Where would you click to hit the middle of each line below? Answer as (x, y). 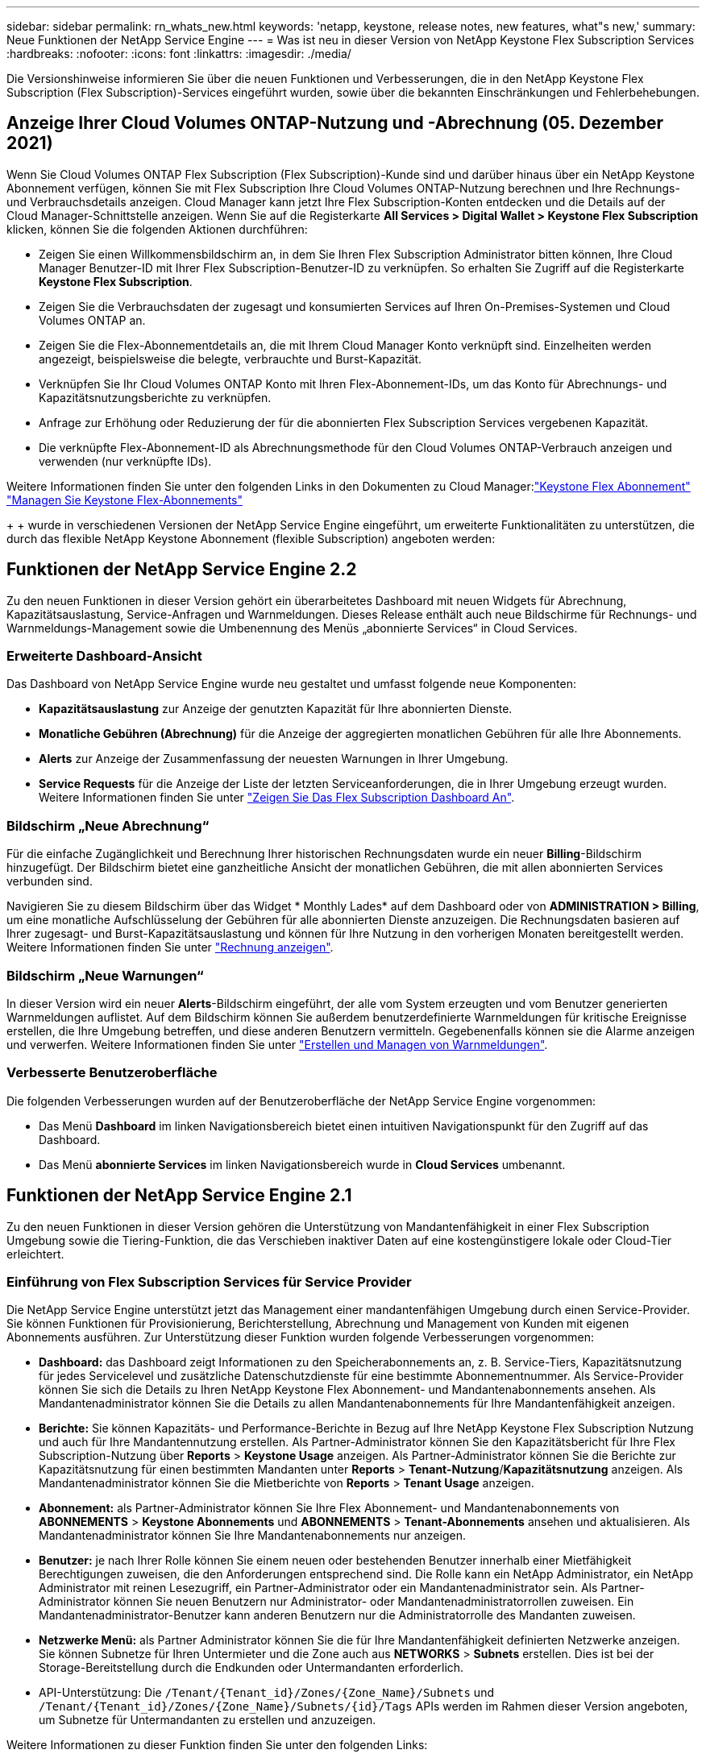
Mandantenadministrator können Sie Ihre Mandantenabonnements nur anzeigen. (252, 1536)
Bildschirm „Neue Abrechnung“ (108, 825)
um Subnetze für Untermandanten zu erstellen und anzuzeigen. (208, 1720)
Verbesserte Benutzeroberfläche (112, 1073)
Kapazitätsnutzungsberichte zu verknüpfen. (155, 397)
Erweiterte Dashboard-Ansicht (104, 656)
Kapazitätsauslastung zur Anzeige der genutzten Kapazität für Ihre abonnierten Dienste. (276, 709)
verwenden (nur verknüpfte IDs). (125, 461)
